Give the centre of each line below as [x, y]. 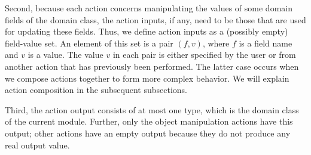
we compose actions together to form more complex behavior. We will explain [147, 78]
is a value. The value [65, 55]
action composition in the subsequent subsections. [96, 90]
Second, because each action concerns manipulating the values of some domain [149, 8]
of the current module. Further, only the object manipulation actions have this [149, 121]
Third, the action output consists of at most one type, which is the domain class [152, 109]
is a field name [266, 43]
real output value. [37, 145]
